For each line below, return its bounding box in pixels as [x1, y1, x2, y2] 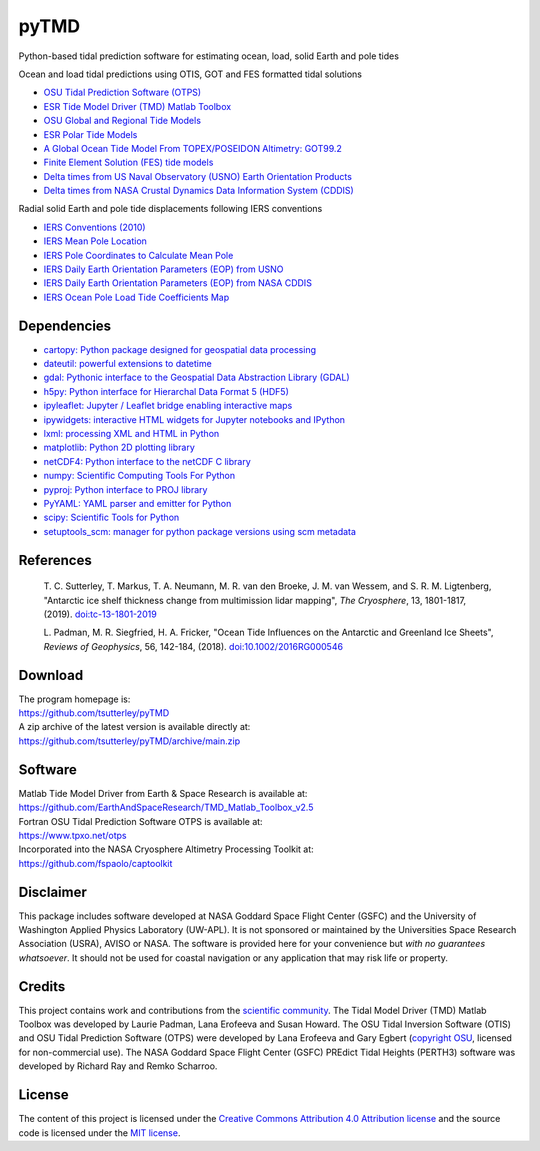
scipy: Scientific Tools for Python [43, 511, 180, 524]
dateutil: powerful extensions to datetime [43, 358, 212, 370]
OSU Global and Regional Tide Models [43, 115, 202, 127]
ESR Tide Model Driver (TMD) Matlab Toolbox [43, 100, 232, 112]
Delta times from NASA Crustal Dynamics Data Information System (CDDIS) [43, 185, 354, 197]
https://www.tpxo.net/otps [18, 829, 127, 841]
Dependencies [18, 317, 112, 334]
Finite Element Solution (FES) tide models [43, 156, 214, 169]
